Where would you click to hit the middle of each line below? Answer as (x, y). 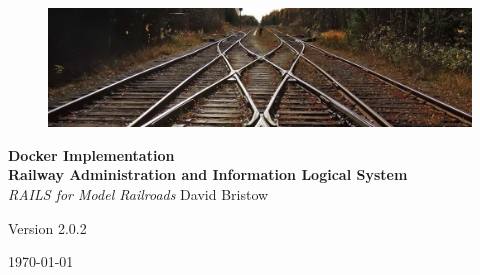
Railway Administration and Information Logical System (208, 174)
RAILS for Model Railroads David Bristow (138, 194)
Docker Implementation (91, 154)
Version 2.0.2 (47, 227)
